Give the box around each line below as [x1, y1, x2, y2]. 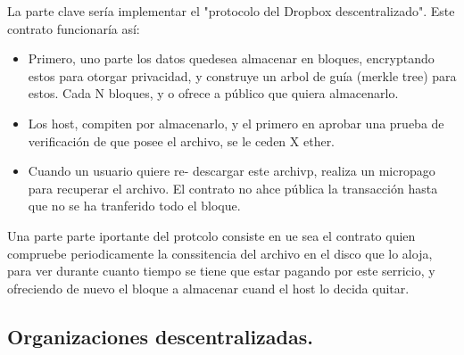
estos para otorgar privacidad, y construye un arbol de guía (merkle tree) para [28, 66, 457, 85]
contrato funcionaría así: [7, 19, 140, 37]
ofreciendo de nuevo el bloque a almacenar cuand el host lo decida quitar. [7, 278, 410, 297]
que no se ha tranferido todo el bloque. [28, 196, 241, 215]
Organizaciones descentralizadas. [7, 322, 313, 350]
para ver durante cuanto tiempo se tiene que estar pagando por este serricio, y [7, 261, 435, 280]
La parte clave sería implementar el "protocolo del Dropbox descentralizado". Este [7, 2, 455, 20]
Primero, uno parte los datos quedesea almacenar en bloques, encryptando [28, 49, 435, 68]
